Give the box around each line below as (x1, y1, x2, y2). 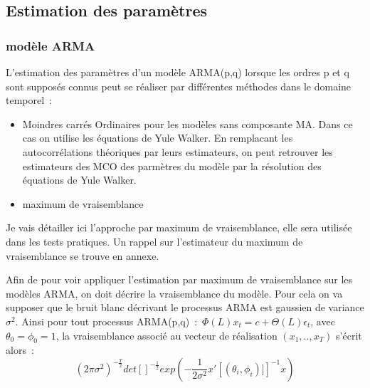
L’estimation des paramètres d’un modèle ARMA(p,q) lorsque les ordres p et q (6, 65, 349, 79)
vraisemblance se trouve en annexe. (6, 248, 159, 263)
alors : (6, 342, 34, 357)
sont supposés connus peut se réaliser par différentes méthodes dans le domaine (6, 78, 351, 93)
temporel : (6, 93, 52, 108)
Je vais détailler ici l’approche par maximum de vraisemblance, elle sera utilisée (6, 220, 352, 235)
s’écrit (336, 327, 362, 342)
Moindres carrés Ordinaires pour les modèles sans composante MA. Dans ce (22, 116, 353, 131)
